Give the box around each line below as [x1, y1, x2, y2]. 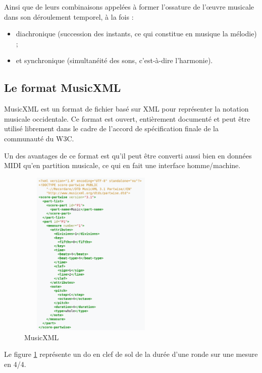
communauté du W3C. [4, 133, 74, 143]
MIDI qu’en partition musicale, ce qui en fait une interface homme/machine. [4, 160, 241, 171]
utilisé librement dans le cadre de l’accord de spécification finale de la [4, 123, 219, 134]
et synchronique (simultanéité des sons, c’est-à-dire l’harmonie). [16, 55, 213, 66]
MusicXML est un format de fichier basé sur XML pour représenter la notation [4, 103, 249, 114]
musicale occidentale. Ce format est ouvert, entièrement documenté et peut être [4, 113, 250, 124]
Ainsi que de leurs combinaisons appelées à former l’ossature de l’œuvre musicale [4, 2, 254, 12]
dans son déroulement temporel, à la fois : [4, 11, 134, 22]
